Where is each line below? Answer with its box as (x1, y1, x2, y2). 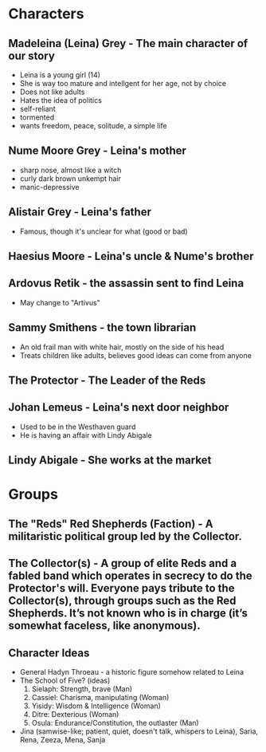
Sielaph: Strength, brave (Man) (31, 684, 133, 694)
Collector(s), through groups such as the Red (8, 594, 237, 608)
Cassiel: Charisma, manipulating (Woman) (31, 693, 170, 703)
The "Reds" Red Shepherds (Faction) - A (8, 517, 213, 530)
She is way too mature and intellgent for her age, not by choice (19, 79, 227, 88)
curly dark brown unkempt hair (19, 173, 122, 183)
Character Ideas (8, 646, 90, 659)
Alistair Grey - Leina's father (8, 205, 151, 219)
